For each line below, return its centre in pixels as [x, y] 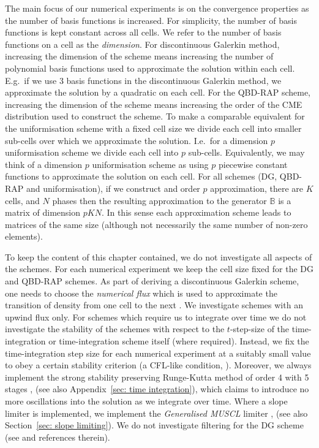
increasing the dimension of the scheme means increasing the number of [139, 56]
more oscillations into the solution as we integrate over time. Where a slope [146, 401]
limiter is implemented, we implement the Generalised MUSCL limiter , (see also [156, 413]
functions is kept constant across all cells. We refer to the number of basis [143, 32]
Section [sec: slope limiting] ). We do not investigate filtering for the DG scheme [154, 425]
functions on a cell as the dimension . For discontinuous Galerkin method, [142, 44]
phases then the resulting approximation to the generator [159, 200]
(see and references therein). [58, 437]
